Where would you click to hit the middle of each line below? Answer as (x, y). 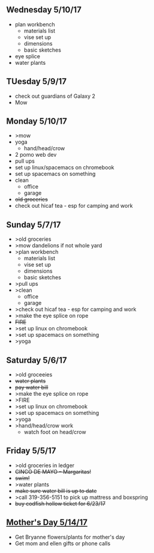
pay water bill (31, 387)
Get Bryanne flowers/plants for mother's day (70, 537)
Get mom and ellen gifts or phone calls (63, 543)
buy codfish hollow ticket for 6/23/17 (60, 503)
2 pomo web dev (36, 155)
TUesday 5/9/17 (37, 81)
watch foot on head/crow (55, 432)
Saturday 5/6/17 (37, 360)
